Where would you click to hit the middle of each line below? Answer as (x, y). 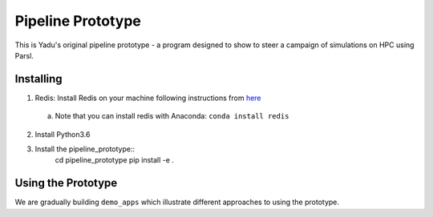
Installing (39, 79)
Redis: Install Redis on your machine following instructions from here (148, 98)
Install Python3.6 (63, 134)
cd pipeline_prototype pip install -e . (114, 160)
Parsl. (24, 55)
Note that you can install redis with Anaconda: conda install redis (172, 116)
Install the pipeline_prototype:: (85, 149)
